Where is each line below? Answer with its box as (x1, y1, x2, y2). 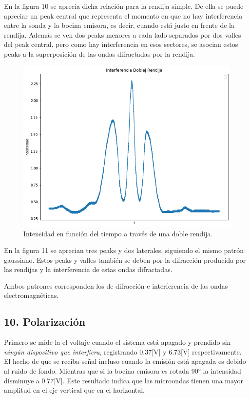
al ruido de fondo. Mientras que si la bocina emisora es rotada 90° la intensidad (4, 365, 241, 376)
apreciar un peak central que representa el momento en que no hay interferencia (4, 10, 243, 21)
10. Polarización (4, 314, 86, 329)
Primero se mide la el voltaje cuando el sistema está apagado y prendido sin (4, 337, 231, 347)
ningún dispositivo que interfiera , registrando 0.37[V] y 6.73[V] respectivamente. (4, 346, 242, 356)
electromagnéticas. (4, 290, 59, 300)
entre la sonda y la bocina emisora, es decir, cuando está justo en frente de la (4, 20, 235, 30)
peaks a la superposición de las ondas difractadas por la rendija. (4, 48, 195, 59)
